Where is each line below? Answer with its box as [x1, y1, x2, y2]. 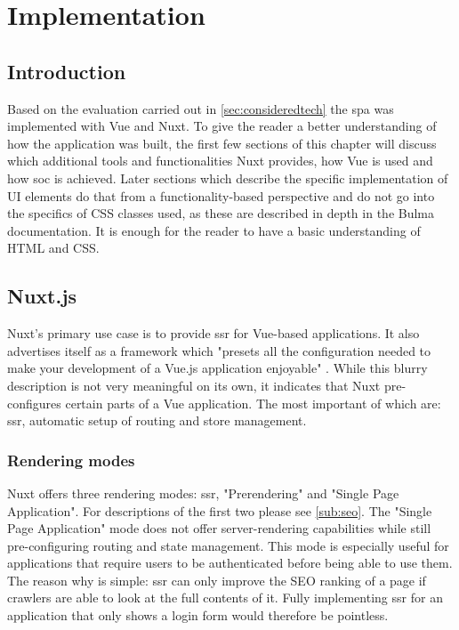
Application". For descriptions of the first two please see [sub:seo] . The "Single [7, 501, 432, 520]
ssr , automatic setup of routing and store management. [7, 411, 307, 430]
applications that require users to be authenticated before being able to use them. [7, 553, 453, 572]
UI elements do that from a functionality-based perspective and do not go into [7, 186, 435, 205]
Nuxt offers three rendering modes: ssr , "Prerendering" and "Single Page [7, 483, 399, 502]
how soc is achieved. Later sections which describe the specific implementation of [7, 168, 448, 187]
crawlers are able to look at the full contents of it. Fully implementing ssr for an [7, 588, 443, 607]
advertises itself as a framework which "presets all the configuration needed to [7, 341, 431, 359]
